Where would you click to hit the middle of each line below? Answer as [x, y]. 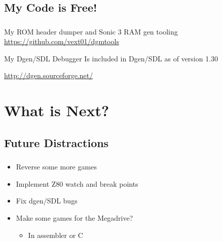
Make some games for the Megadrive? [75, 217]
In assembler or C [55, 235]
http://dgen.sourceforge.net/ [49, 75]
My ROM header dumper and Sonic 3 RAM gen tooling [91, 31]
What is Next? [57, 110]
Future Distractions [57, 142]
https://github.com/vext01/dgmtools [62, 41]
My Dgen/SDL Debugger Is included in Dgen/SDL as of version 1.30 [111, 58]
